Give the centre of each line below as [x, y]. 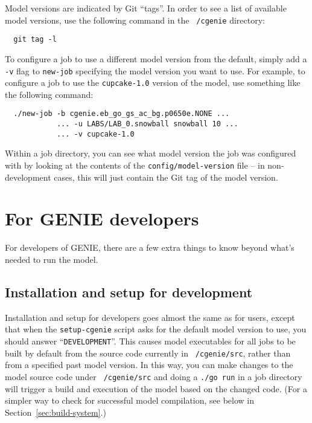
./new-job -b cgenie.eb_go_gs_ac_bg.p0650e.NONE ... [122, 114]
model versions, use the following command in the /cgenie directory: [135, 20]
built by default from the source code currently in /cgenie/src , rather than [148, 353]
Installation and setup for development [129, 292]
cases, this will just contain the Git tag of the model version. [166, 177]
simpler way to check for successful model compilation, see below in [130, 400]
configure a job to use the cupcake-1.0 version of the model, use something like [153, 82]
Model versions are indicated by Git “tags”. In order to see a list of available [146, 8]
